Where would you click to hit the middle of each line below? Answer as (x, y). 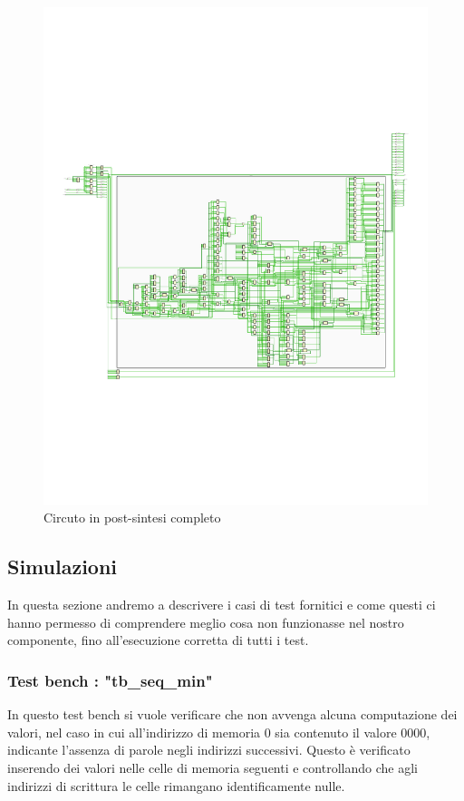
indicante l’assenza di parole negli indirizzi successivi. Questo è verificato (209, 750)
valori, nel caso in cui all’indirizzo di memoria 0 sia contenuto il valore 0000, (219, 732)
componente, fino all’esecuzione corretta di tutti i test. (158, 640)
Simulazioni (63, 567)
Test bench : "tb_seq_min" (110, 680)
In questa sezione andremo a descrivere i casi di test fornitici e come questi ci (222, 605)
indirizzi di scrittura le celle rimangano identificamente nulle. (176, 785)
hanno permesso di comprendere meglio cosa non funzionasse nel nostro (206, 622)
